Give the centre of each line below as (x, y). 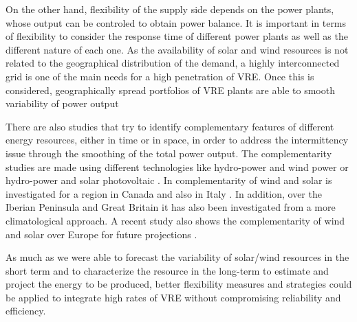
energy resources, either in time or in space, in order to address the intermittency (177, 140)
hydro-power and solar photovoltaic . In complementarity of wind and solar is (169, 180)
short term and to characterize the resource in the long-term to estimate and (167, 270)
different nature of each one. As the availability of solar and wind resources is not (177, 49)
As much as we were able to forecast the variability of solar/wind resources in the (177, 257)
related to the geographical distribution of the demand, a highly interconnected (173, 63)
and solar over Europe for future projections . (101, 234)
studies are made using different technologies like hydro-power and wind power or (177, 166)
